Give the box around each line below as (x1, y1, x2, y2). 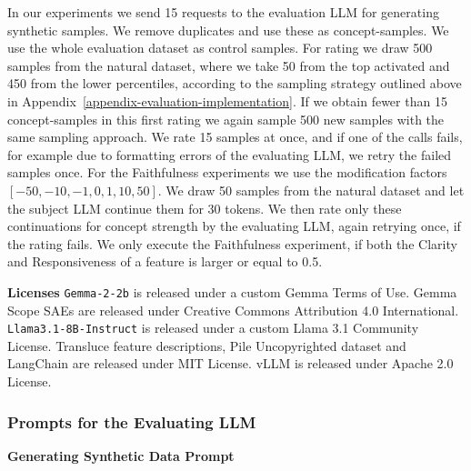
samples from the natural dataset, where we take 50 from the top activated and (7, 55, 450, 75)
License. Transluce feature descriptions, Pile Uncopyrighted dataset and (7, 336, 406, 355)
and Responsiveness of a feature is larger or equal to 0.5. (7, 252, 323, 271)
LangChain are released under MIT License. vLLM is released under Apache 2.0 (7, 354, 454, 373)
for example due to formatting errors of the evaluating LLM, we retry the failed (7, 145, 452, 164)
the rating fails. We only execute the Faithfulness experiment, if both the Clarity (7, 234, 457, 253)
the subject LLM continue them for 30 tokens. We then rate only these (7, 198, 402, 217)
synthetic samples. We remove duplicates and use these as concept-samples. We (7, 20, 449, 39)
